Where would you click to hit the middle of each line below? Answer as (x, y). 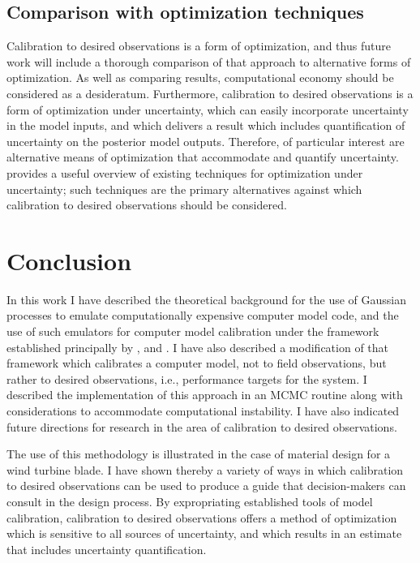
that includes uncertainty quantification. (107, 549)
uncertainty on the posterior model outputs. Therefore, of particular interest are (206, 141)
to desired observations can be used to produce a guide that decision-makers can (206, 486)
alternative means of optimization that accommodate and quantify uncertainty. (203, 157)
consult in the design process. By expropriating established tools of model (190, 501)
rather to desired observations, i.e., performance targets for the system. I (187, 378)
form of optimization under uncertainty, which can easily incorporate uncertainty (208, 109)
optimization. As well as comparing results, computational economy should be (200, 77)
